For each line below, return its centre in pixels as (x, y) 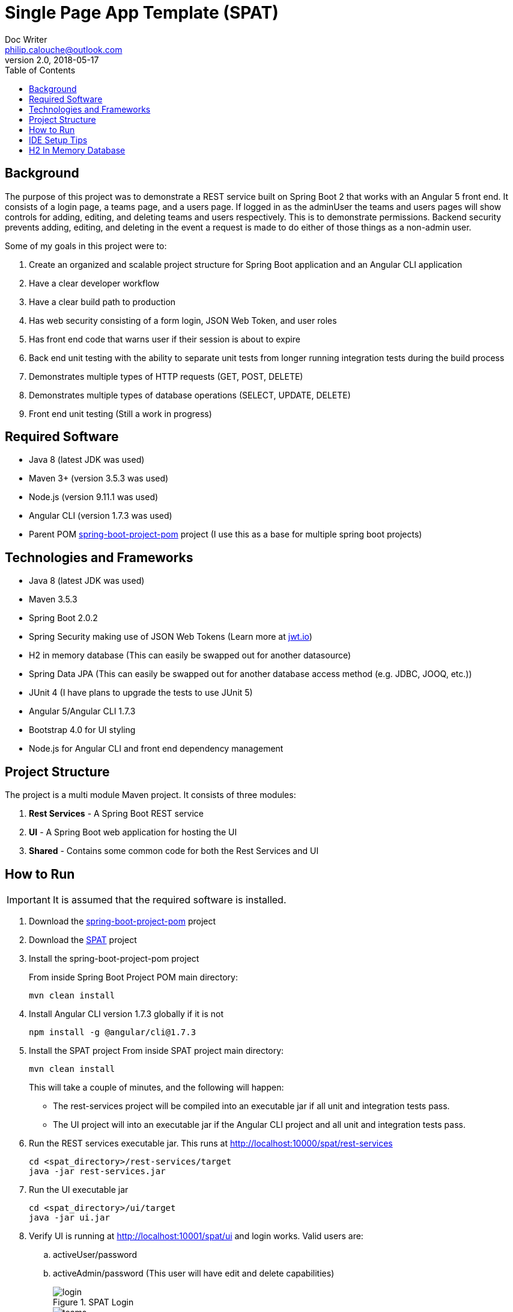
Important (29, 899)
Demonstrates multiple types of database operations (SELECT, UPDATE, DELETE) (190, 395)
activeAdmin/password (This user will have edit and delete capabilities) (194, 1273)
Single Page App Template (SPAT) (142, 13)
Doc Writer (26, 39)
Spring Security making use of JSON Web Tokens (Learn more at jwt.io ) (171, 637)
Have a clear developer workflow (94, 283)
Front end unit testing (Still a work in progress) (120, 413)
